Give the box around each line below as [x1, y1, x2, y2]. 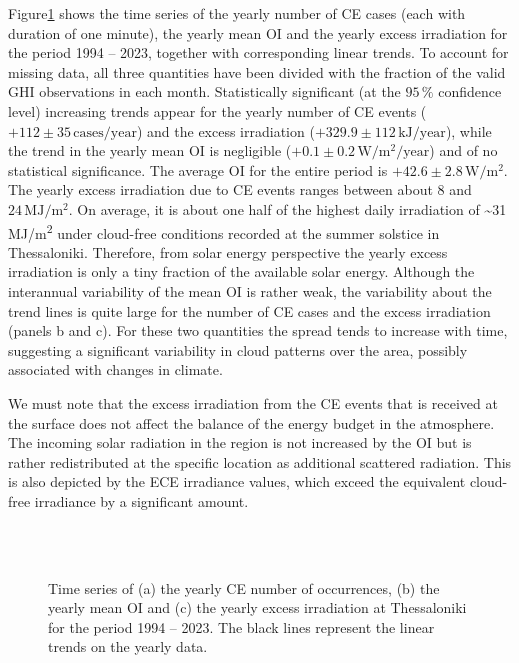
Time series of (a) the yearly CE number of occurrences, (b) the [48, 577, 440, 598]
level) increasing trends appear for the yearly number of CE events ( [8, 100, 427, 121]
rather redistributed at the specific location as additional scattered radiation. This [8, 451, 512, 472]
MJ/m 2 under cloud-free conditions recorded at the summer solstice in [8, 219, 440, 243]
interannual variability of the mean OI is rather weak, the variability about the [8, 280, 492, 301]
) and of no [429, 140, 498, 161]
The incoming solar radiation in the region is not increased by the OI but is [8, 432, 472, 453]
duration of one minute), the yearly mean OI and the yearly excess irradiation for [8, 22, 508, 43]
